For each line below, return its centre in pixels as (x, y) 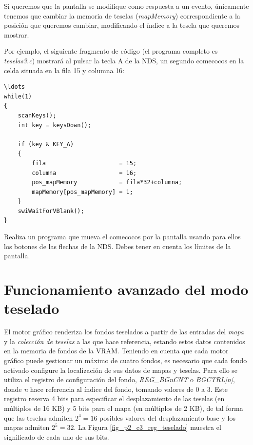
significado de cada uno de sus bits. (57, 436)
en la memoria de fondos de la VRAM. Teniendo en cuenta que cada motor (116, 351)
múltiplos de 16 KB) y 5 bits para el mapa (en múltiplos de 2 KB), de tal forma (124, 408)
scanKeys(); (37, 115)
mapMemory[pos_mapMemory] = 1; (82, 192)
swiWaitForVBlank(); (51, 211)
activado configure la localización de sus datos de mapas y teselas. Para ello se (121, 370)
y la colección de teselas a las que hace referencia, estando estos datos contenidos (125, 341)
